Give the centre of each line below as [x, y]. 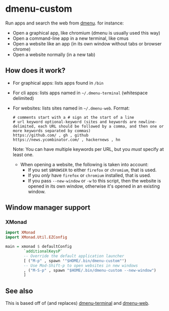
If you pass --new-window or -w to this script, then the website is [94, 180]
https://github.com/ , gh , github [51, 135]
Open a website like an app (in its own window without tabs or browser [87, 43]
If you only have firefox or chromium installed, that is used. [90, 175]
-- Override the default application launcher [74, 256]
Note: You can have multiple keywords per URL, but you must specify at [88, 149]
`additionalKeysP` [43, 251]
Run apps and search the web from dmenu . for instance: [65, 23]
